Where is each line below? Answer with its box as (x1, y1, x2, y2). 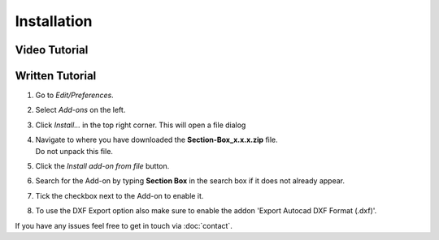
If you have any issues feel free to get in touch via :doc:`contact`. (15, 221, 233, 230)
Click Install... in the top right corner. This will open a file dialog (35, 120, 246, 130)
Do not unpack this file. (35, 146, 114, 156)
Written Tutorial (15, 69, 97, 83)
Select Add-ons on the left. (35, 105, 126, 115)
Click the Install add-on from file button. (35, 161, 170, 171)
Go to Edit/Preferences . (35, 90, 114, 101)
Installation (15, 12, 93, 30)
